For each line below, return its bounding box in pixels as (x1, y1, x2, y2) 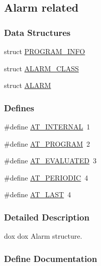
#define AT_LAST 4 (4, 189, 71, 200)
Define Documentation (4, 252, 97, 264)
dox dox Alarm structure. (4, 231, 82, 241)
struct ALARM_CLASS (4, 63, 79, 73)
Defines (4, 101, 35, 114)
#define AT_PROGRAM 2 (4, 138, 90, 149)
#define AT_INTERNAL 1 (4, 121, 90, 131)
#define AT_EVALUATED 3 (4, 155, 96, 166)
